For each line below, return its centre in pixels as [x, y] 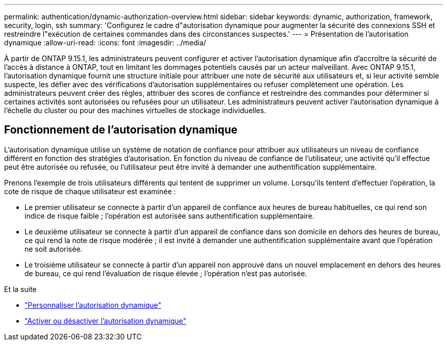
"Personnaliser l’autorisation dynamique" [93, 305]
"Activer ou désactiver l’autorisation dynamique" [106, 321]
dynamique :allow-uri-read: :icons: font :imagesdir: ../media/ [105, 43]
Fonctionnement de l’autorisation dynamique [121, 130]
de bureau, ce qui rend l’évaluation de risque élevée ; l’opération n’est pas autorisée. [166, 273]
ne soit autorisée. [54, 249]
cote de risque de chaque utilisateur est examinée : [90, 191]
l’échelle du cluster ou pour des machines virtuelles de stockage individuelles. [135, 110]
